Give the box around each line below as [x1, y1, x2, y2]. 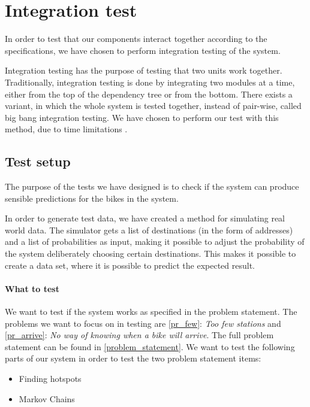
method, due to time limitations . [5, 123, 128, 135]
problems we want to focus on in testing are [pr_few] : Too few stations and [5, 317, 281, 329]
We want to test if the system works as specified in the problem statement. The [5, 305, 297, 318]
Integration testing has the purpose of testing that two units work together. [5, 64, 282, 77]
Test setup [5, 152, 71, 171]
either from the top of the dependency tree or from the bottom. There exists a [5, 87, 293, 100]
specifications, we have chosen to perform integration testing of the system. [5, 44, 281, 56]
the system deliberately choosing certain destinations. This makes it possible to [5, 247, 296, 260]
